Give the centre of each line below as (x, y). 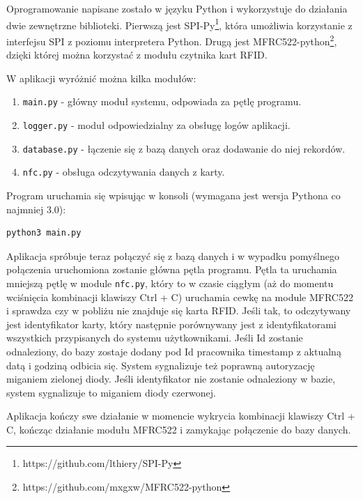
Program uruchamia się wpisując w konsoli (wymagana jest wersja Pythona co (173, 195)
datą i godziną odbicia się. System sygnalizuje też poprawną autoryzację (161, 365)
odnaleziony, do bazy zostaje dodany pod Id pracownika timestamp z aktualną (174, 351)
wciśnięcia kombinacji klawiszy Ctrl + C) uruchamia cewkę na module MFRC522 (180, 297)
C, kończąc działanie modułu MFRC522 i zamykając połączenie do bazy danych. (179, 429)
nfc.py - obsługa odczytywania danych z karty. (124, 172)
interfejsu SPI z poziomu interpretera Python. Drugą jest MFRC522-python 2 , (172, 40)
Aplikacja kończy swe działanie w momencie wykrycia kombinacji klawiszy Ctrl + (181, 416)
